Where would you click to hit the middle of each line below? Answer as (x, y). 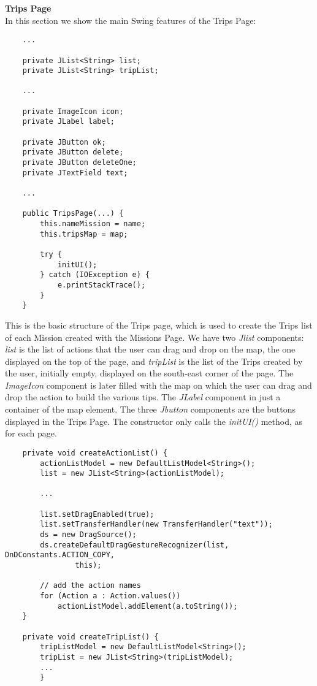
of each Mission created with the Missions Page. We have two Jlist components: (155, 337)
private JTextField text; (75, 173)
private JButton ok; (64, 142)
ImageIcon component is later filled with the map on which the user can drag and (158, 385)
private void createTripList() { (90, 637)
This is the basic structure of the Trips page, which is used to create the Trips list (159, 325)
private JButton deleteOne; (79, 163)
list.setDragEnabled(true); (97, 514)
